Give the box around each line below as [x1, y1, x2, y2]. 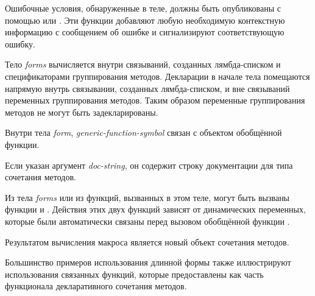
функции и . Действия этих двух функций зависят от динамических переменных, [5, 203, 306, 216]
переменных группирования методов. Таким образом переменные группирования [5, 94, 305, 107]
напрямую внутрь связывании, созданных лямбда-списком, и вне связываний [5, 82, 290, 94]
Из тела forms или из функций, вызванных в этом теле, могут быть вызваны [5, 191, 290, 203]
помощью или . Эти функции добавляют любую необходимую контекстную [5, 13, 285, 26]
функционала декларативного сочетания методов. [5, 280, 187, 292]
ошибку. [5, 37, 35, 50]
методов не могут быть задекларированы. [5, 105, 158, 118]
